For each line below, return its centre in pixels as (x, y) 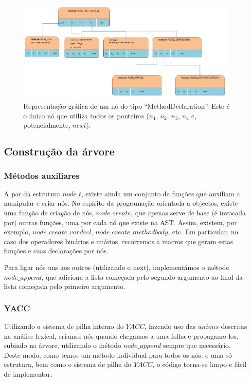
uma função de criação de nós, (49, 212)
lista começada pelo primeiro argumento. (65, 286)
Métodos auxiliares (42, 175)
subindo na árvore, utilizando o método (63, 345)
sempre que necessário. (197, 345)
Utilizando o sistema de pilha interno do (64, 326)
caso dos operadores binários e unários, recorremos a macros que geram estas (118, 241)
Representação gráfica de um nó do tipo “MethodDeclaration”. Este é (126, 106)
